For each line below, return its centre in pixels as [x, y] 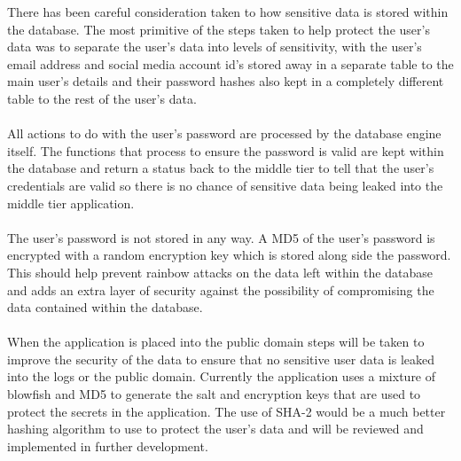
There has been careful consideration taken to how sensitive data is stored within [228, 12]
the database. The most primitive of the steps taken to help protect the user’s [219, 29]
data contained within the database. [105, 307]
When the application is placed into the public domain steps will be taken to [216, 342]
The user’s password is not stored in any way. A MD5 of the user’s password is [221, 237]
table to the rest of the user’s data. [102, 98]
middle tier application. [71, 203]
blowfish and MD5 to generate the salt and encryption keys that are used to [214, 394]
